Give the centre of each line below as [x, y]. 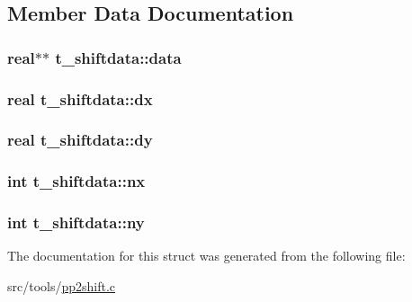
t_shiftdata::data [118, 57]
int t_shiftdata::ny [76, 222]
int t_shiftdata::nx [76, 181]
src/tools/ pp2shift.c [62, 285]
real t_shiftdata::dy [80, 140]
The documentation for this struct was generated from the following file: [206, 256]
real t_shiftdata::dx [80, 98]
